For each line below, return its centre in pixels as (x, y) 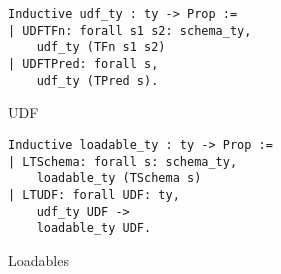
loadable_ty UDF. (94, 228)
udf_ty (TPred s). (97, 80)
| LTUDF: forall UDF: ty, (94, 194)
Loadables (38, 259)
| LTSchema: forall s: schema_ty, (123, 161)
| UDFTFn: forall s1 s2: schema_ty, (130, 30)
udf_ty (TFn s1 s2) (101, 47)
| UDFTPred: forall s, (83, 63)
